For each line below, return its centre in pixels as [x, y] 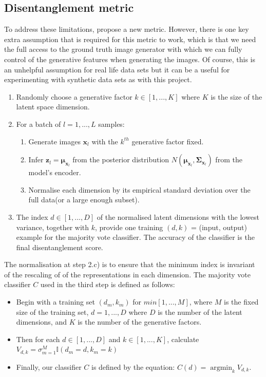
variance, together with [53, 227]
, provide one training [129, 227]
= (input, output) [219, 227]
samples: [111, 124]
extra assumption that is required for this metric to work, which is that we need [130, 39]
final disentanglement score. [60, 247]
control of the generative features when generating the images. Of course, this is [130, 59]
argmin [221, 367]
